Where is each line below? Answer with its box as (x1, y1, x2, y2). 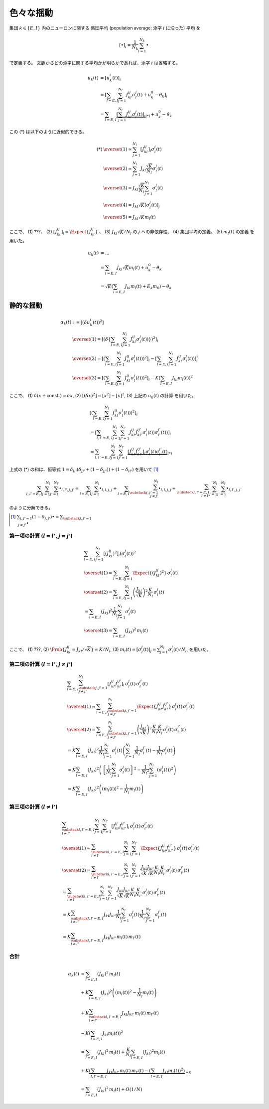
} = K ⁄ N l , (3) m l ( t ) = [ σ (90, 646, 142, 653)
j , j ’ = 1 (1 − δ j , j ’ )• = (20, 514, 59, 521)
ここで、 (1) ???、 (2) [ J (9, 229, 57, 235)
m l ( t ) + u (129, 265, 149, 272)
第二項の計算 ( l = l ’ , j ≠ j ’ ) (9, 660, 73, 667)
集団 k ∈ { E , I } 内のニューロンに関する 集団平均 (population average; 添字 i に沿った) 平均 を (9, 25, 201, 31)
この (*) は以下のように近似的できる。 (9, 129, 87, 135)
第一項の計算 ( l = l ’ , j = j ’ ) (9, 532, 73, 539)
